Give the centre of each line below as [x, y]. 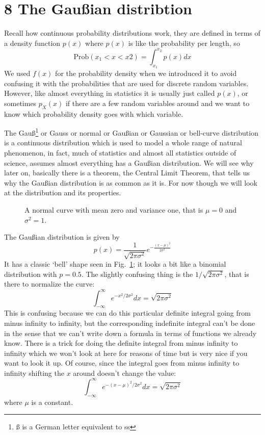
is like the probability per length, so [184, 43]
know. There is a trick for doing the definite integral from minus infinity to [121, 343]
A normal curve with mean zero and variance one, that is [114, 210]
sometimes [20, 103]
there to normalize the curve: [49, 284]
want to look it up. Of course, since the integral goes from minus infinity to [122, 363]
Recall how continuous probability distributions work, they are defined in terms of [132, 33]
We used [17, 73]
